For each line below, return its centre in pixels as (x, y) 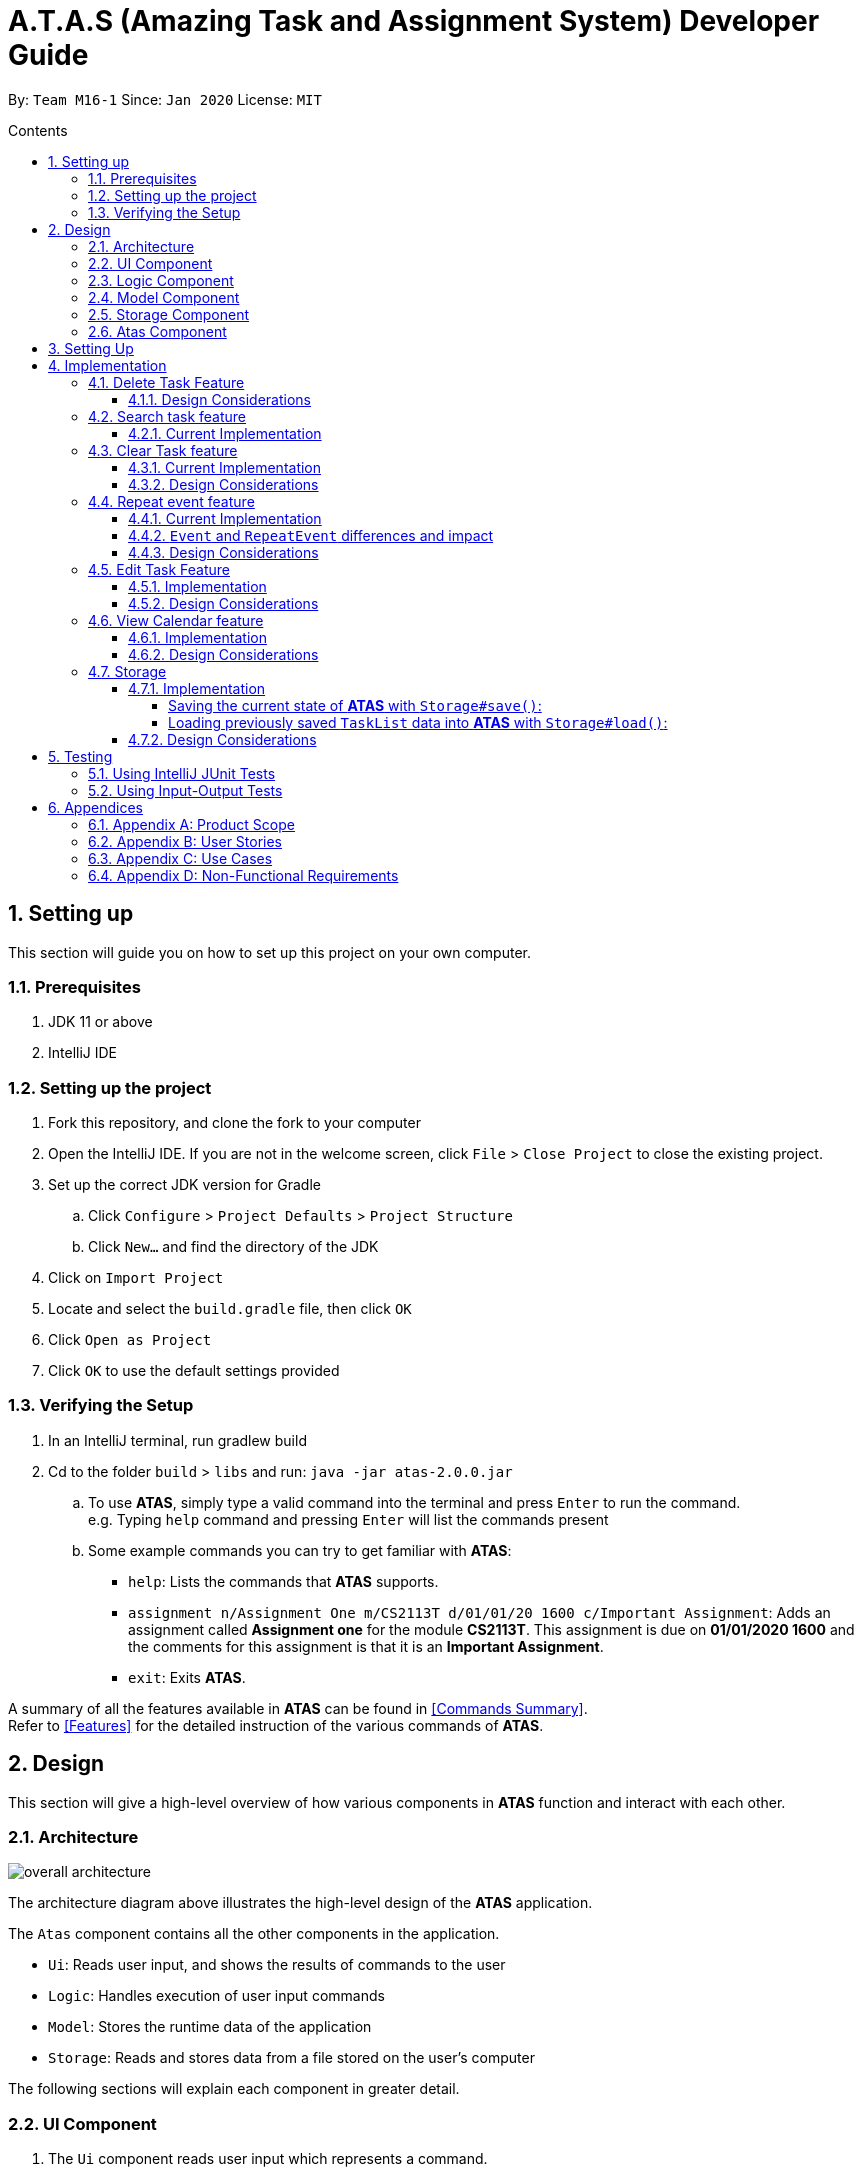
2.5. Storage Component (169, 314)
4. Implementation (107, 365)
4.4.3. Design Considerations (223, 552)
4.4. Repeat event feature (171, 501)
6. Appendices (95, 807)
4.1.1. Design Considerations (219, 399)
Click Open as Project (130, 1340)
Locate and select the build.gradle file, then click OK (230, 1309)
